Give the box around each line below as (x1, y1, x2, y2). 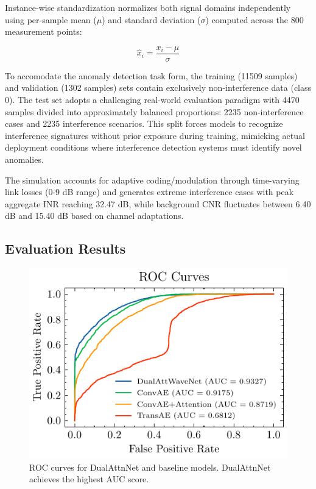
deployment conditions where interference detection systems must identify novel (5, 141, 302, 154)
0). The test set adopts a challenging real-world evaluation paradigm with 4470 (5, 93, 300, 106)
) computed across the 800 (205, 13, 304, 26)
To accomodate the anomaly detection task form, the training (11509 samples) (5, 69, 298, 82)
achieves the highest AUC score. (29, 473, 149, 485)
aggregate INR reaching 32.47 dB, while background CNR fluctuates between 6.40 (5, 197, 311, 210)
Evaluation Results (5, 239, 126, 258)
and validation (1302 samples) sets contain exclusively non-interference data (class (5, 81, 312, 94)
